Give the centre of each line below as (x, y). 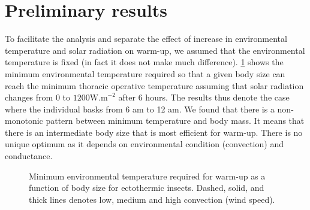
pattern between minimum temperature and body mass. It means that (175, 121)
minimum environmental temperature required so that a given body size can (145, 73)
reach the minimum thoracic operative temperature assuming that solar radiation (154, 85)
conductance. (29, 156)
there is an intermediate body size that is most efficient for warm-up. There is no (154, 132)
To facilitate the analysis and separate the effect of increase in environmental (146, 39)
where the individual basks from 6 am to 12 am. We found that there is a (140, 109)
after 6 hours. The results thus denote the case (204, 97)
